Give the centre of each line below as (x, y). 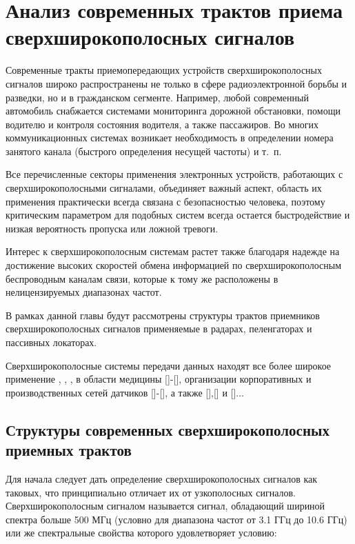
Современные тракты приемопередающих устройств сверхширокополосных (164, 70)
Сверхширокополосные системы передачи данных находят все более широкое (169, 365)
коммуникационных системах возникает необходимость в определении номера (170, 138)
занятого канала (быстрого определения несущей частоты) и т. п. (144, 151)
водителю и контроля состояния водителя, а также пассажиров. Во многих (162, 124)
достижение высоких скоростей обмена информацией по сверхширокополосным (174, 265)
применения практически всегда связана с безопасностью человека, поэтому (165, 201)
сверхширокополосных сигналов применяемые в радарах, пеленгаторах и (159, 329)
